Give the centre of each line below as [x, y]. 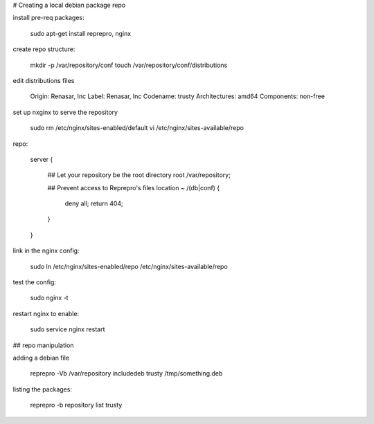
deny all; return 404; [94, 203]
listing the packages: [43, 389]
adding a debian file [41, 358]
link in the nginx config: [46, 251]
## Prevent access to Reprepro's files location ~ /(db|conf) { [134, 187]
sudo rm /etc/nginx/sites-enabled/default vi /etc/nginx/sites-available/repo [137, 128]
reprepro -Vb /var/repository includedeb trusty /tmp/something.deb [126, 374]
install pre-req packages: [48, 18]
